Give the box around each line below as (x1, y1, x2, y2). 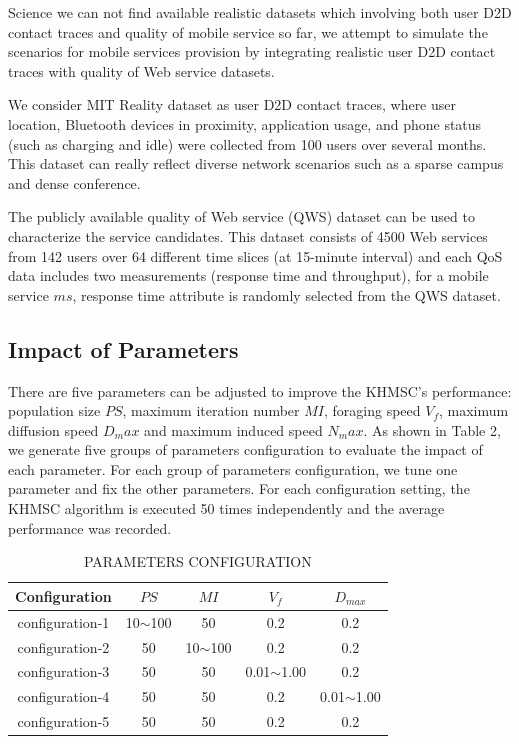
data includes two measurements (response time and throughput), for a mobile (8, 265, 489, 286)
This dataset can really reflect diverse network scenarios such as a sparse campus (8, 153, 504, 174)
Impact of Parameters (8, 333, 239, 364)
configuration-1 (17, 611, 110, 632)
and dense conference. (8, 172, 141, 193)
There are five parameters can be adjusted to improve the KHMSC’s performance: (8, 380, 512, 401)
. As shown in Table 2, (363, 419, 501, 440)
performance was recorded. (8, 517, 172, 538)
